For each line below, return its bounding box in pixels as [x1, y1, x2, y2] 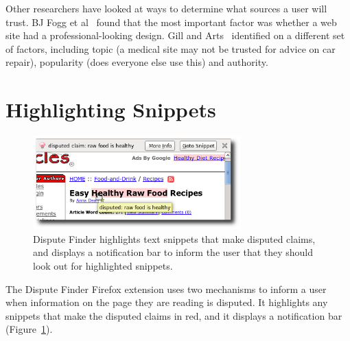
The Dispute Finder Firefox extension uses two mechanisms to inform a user [5, 281, 327, 296]
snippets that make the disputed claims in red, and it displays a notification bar [5, 308, 342, 322]
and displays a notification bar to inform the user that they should [33, 245, 314, 259]
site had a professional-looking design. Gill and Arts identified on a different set [5, 28, 345, 43]
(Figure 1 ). [5, 322, 53, 336]
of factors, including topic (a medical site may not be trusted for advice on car [5, 41, 336, 56]
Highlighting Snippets [5, 95, 216, 124]
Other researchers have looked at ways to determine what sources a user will [5, 1, 327, 15]
